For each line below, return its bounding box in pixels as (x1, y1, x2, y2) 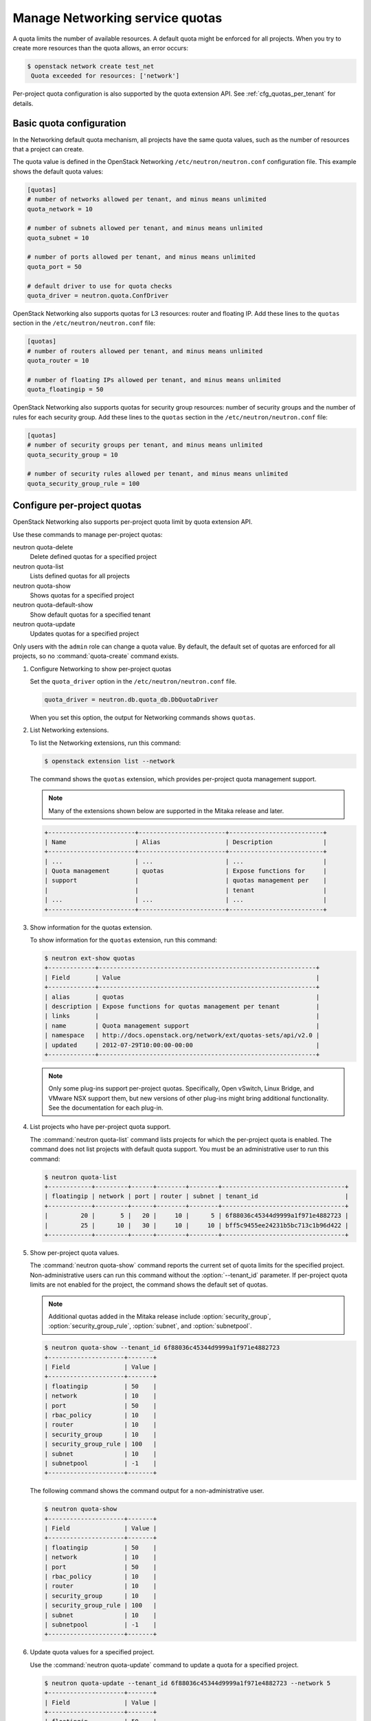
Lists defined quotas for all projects (30, 572, 131, 580)
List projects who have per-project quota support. (30, 1123, 171, 1131)
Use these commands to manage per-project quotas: (12, 530, 163, 538)
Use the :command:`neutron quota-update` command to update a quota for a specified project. (30, 1660, 299, 1669)
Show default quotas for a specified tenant (30, 610, 151, 619)
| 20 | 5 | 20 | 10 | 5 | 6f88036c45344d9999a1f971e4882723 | (44, 1212, 349, 1220)
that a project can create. (12, 145, 85, 153)
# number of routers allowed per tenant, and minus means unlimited (27, 347, 263, 355)
